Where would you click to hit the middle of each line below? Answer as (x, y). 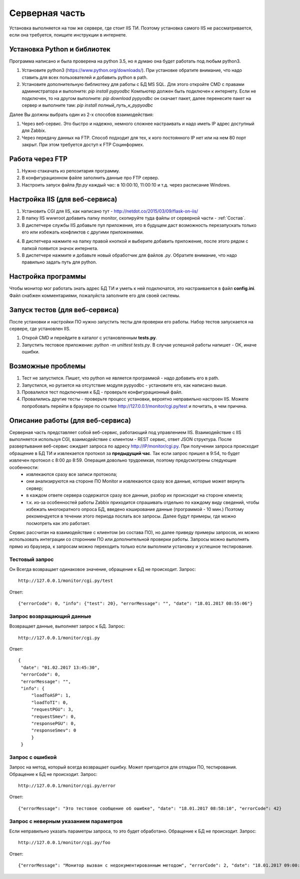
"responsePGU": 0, (54, 723)
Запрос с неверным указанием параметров (66, 821)
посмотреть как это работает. (58, 523)
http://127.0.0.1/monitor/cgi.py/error (67, 786)
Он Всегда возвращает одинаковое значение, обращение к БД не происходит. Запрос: (102, 569)
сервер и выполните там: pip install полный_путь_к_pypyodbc (87, 105)
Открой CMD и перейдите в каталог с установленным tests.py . (89, 338)
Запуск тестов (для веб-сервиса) (64, 310)
